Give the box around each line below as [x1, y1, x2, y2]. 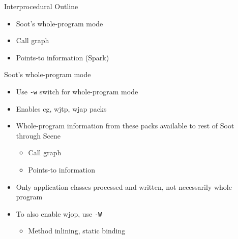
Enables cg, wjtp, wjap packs [16, 103, 107, 114]
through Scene [16, 130, 61, 141]
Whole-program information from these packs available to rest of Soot [16, 120, 234, 131]
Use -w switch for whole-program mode [16, 86, 138, 96]
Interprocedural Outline [4, 1, 78, 11]
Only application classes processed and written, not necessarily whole [16, 181, 232, 192]
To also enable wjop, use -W [16, 208, 102, 219]
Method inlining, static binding [28, 225, 126, 236]
